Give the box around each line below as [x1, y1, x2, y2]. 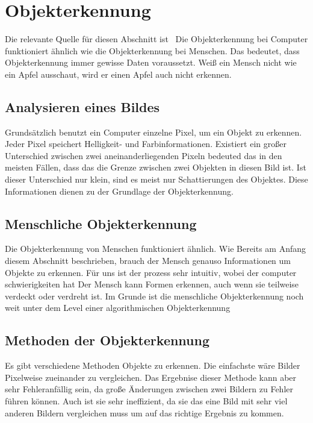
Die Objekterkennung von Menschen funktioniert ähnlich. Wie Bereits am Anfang [5, 242, 306, 255]
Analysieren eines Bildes [5, 97, 160, 116]
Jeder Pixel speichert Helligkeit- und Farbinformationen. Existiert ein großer [5, 137, 287, 150]
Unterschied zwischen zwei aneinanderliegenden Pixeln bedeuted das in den [5, 149, 282, 161]
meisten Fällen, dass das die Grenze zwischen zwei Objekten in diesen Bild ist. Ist [5, 161, 306, 174]
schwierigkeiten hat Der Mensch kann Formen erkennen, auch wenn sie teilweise [5, 278, 299, 290]
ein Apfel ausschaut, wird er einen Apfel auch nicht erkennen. [5, 67, 232, 80]
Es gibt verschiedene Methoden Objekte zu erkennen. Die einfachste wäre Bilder [5, 359, 300, 372]
